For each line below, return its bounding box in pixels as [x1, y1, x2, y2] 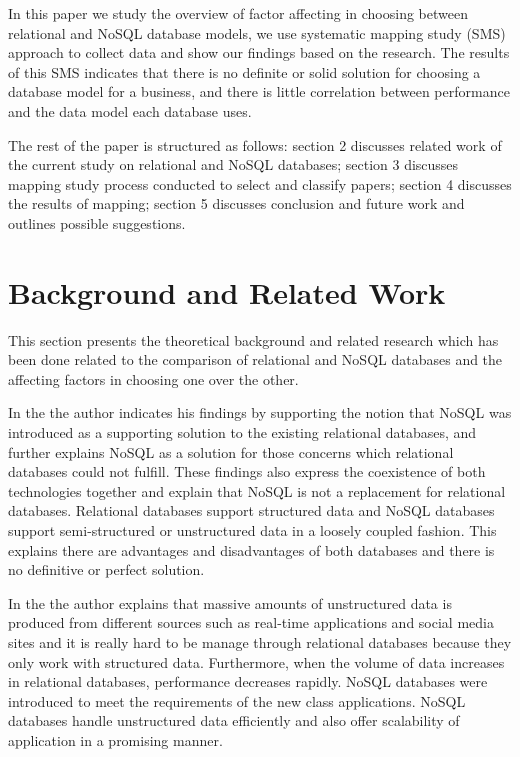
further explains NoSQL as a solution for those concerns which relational [8, 441, 454, 462]
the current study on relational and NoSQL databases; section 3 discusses [8, 154, 459, 175]
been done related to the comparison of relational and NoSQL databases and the [8, 349, 503, 370]
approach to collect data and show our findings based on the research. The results [8, 42, 510, 63]
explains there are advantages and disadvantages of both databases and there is [8, 539, 495, 560]
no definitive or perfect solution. [8, 559, 205, 580]
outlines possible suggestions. [8, 212, 186, 233]
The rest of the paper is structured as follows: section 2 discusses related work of [8, 134, 502, 155]
